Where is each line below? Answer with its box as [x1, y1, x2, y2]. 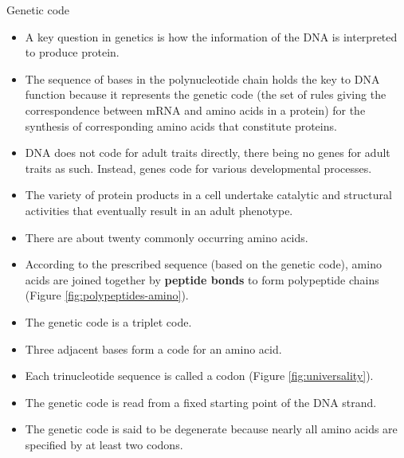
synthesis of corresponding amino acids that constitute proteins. [25, 117, 337, 134]
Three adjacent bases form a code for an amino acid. [25, 340, 282, 357]
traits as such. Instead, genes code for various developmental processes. [25, 159, 372, 176]
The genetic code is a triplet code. [25, 313, 192, 330]
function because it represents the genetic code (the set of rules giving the [25, 86, 386, 103]
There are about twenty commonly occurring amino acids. [25, 229, 308, 245]
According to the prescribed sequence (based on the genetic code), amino [25, 256, 382, 272]
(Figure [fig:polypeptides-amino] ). [25, 287, 189, 303]
